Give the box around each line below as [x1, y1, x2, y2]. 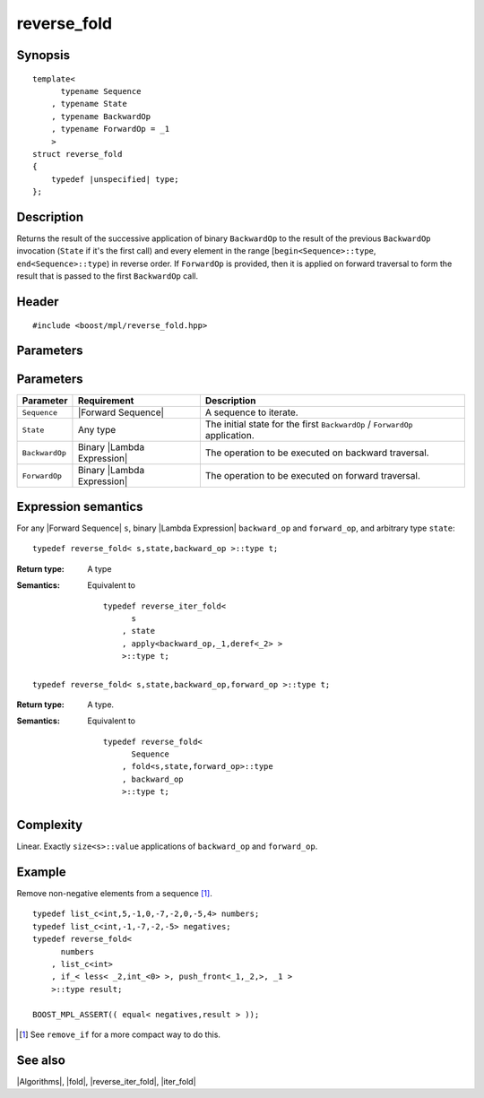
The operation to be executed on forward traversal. [204, 470, 420, 482]
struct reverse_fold [32, 149, 123, 159]
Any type [77, 424, 117, 437]
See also [16, 1052, 66, 1068]
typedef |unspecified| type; [50, 174, 179, 184]
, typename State [50, 99, 127, 109]
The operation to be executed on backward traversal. [204, 446, 429, 459]
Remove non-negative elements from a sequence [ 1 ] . [16, 888, 212, 899]
